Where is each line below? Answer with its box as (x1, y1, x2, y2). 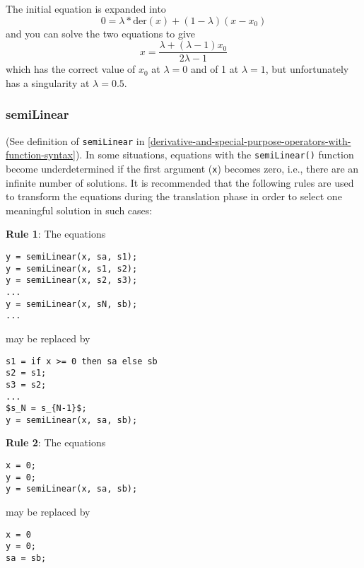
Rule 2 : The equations (6, 435, 106, 450)
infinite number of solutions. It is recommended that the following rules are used (6, 175, 354, 190)
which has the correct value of (6, 62, 136, 76)
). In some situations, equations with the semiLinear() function (75, 147, 354, 162)
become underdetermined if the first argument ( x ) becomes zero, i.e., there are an (6, 161, 359, 175)
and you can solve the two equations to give (6, 25, 196, 40)
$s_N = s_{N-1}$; (6, 403, 87, 414)
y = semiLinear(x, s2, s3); (6, 275, 138, 286)
